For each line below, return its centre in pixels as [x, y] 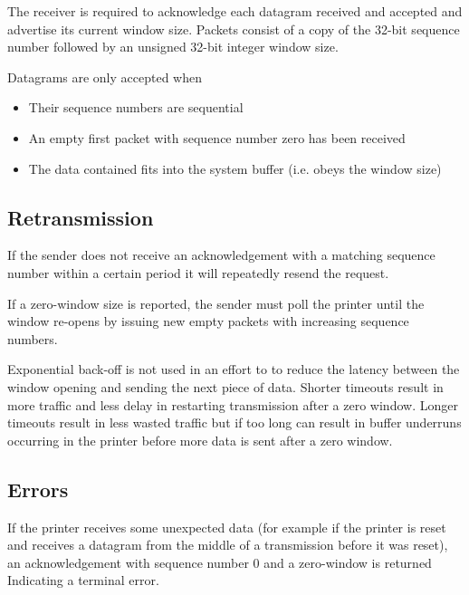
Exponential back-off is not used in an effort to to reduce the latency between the [234, 369]
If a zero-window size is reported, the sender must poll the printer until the [216, 303]
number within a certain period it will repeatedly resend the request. [198, 272]
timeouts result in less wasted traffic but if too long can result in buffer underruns [234, 422]
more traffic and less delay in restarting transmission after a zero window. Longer [233, 404]
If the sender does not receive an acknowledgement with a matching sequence [221, 255]
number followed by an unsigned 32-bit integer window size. [173, 47]
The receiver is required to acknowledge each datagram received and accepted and [235, 11]
